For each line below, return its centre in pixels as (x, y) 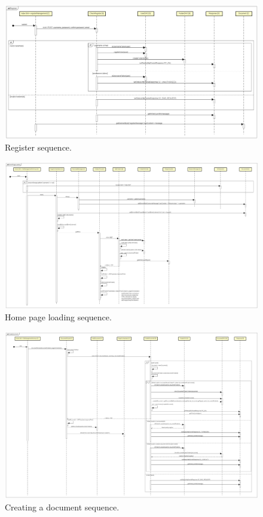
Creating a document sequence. (62, 507)
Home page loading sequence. (58, 317)
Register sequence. (38, 147)
